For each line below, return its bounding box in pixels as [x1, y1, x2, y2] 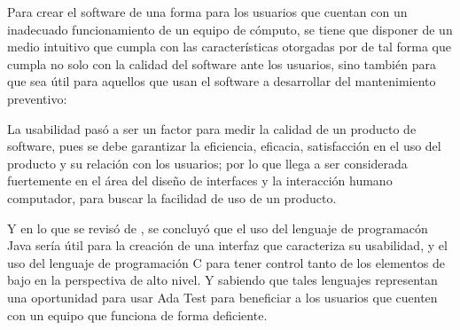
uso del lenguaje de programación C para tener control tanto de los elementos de [7, 253, 445, 271]
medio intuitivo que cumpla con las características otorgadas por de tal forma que [7, 37, 451, 56]
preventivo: [7, 89, 67, 107]
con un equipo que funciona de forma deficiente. [7, 305, 268, 324]
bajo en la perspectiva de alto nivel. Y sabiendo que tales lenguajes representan [7, 271, 438, 289]
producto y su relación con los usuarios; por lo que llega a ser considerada [7, 153, 408, 172]
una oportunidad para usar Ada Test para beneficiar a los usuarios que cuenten [7, 287, 438, 306]
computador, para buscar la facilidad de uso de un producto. [7, 188, 337, 207]
